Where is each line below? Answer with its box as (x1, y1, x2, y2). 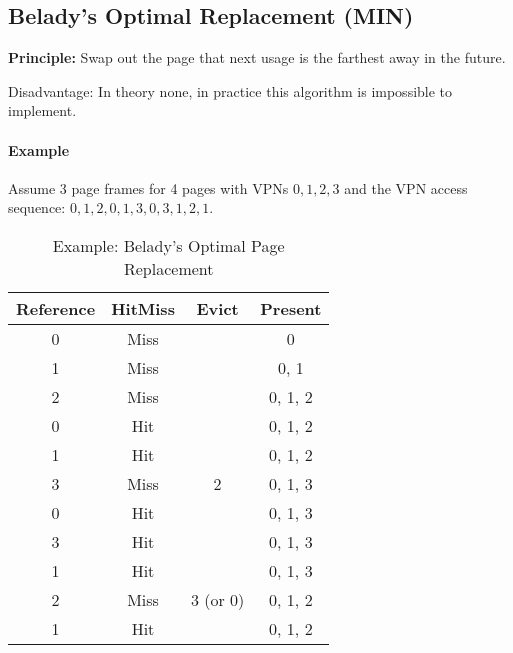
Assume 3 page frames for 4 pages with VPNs (8, 177, 289, 198)
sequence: (8, 197, 66, 218)
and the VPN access (344, 177, 468, 198)
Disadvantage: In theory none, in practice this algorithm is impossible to (8, 80, 453, 101)
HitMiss (111, 296, 175, 320)
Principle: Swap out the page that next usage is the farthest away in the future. (8, 47, 506, 68)
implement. (8, 100, 77, 121)
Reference (16, 296, 96, 320)
